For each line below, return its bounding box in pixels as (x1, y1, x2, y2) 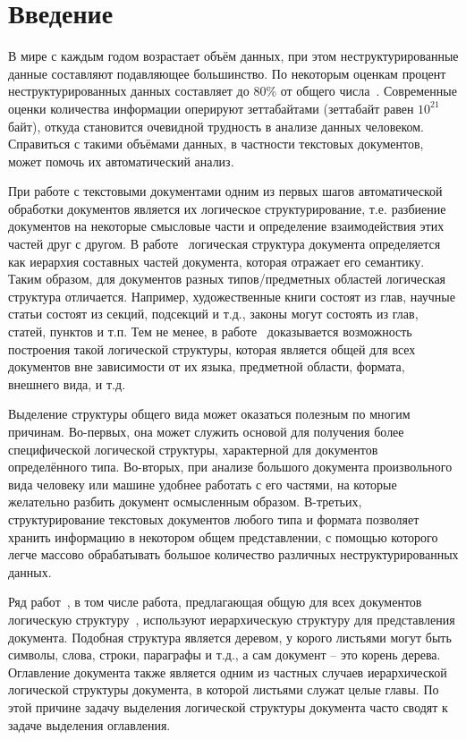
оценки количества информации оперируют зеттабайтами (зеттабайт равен (8, 98, 414, 117)
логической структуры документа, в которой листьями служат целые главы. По (8, 680, 439, 699)
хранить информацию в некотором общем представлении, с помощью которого (8, 527, 438, 546)
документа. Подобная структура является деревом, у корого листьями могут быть (8, 627, 452, 646)
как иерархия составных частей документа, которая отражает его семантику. (8, 251, 425, 270)
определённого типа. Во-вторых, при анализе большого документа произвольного (8, 457, 453, 476)
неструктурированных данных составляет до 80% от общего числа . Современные (8, 81, 457, 100)
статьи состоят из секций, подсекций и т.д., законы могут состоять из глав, (8, 304, 419, 323)
